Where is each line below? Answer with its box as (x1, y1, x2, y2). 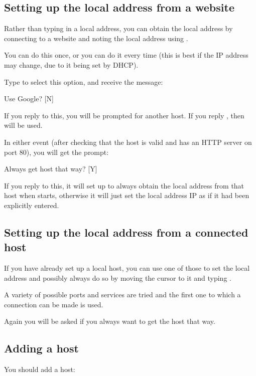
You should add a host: (4, 364, 75, 374)
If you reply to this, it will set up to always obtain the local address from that (4, 180, 244, 191)
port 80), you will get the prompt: (4, 146, 109, 157)
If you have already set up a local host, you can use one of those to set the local (4, 263, 250, 273)
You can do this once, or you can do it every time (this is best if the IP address (4, 50, 248, 60)
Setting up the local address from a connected (4, 224, 248, 240)
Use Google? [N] (4, 93, 54, 104)
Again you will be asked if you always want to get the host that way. (4, 316, 215, 326)
